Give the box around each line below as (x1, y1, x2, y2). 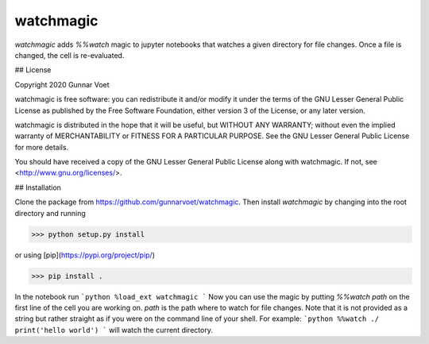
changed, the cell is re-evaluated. (14, 50, 125, 60)
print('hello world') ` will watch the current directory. (14, 325, 214, 334)
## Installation (14, 183, 61, 192)
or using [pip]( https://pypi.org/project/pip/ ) (14, 250, 155, 260)
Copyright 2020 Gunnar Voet (14, 79, 110, 89)
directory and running (14, 208, 87, 218)
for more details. (14, 142, 69, 152)
